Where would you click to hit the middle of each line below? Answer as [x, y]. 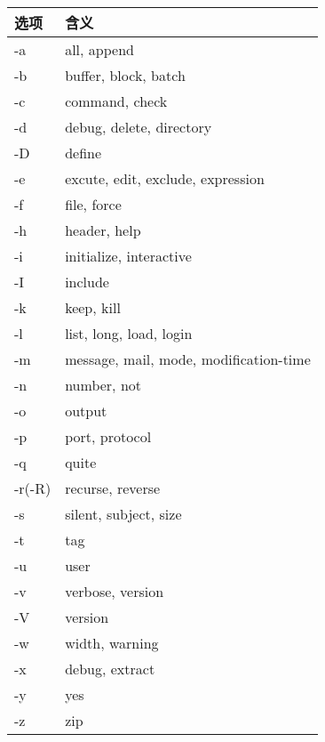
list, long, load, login [129, 333]
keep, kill [93, 307]
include [87, 282]
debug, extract [110, 669]
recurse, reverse [113, 488]
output [86, 411]
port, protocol [108, 436]
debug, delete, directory [139, 127]
